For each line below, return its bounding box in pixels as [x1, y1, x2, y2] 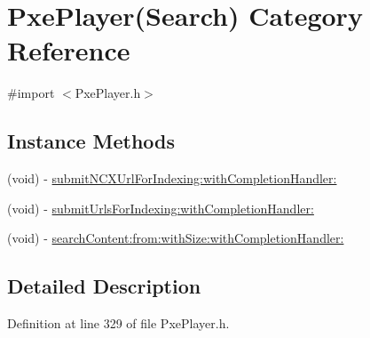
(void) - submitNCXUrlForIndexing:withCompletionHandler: [7, 169, 337, 188]
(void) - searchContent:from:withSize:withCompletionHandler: [7, 229, 344, 247]
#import [7, 84, 55, 102]
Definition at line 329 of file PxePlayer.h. [7, 314, 230, 333]
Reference [7, 32, 130, 68]
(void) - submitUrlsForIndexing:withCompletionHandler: [7, 198, 314, 217]
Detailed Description [7, 272, 201, 300]
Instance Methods [7, 127, 175, 155]
